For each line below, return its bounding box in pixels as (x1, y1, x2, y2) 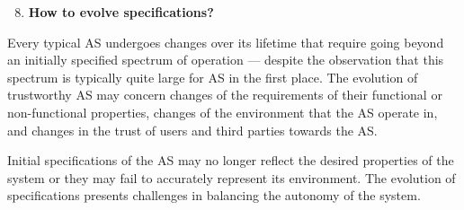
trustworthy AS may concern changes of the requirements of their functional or (7, 85, 442, 104)
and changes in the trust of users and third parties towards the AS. (7, 120, 378, 139)
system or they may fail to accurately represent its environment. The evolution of (7, 168, 456, 187)
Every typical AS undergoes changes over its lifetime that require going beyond (7, 32, 444, 51)
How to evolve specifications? (28, 3, 214, 21)
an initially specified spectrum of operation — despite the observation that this (7, 50, 444, 69)
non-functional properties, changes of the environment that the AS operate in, (7, 102, 438, 121)
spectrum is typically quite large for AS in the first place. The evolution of (7, 67, 418, 86)
